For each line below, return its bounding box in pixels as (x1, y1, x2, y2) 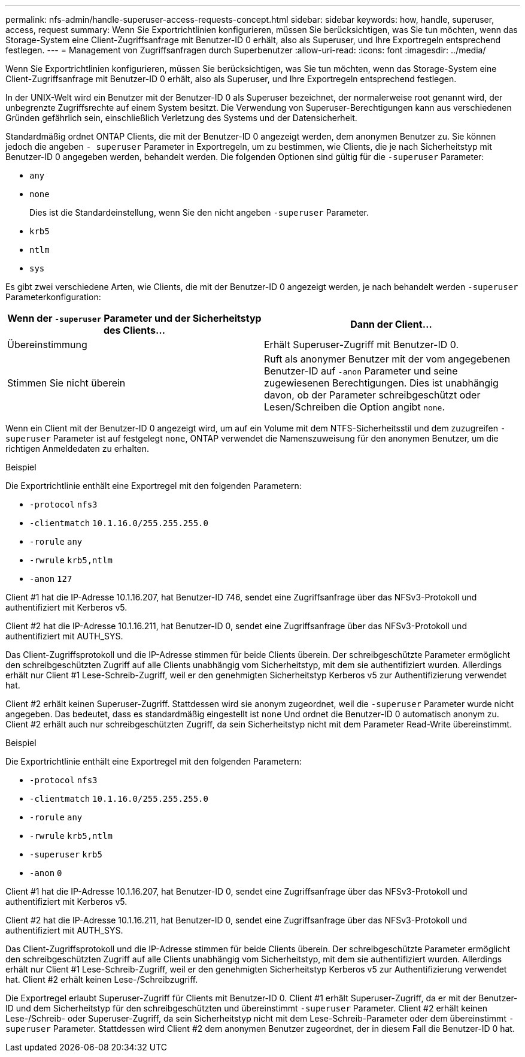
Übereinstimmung (7, 339, 87, 351)
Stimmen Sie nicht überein (7, 377, 126, 389)
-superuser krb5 (29, 850, 102, 859)
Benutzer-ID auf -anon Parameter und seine (264, 365, 458, 377)
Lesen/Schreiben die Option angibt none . (264, 401, 445, 413)
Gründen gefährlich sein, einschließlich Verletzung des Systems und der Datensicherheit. (5, 113, 357, 123)
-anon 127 (29, 574, 72, 584)
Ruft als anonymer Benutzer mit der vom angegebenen (264, 353, 511, 365)
